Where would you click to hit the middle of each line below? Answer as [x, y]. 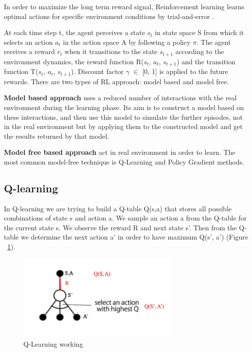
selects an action [28, 42]
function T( [21, 71]
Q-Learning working [53, 344]
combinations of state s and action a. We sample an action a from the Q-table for [125, 218]
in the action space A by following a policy [127, 42]
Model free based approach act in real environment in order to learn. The [120, 152]
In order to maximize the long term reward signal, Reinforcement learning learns [124, 6]
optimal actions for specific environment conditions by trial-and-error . [109, 16]
